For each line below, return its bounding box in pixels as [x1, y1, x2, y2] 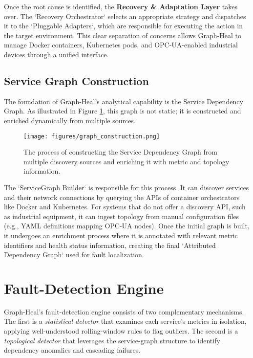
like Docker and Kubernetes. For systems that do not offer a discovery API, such [4, 201, 246, 212]
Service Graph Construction [4, 73, 149, 88]
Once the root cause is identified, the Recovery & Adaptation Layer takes [4, 1, 237, 11]
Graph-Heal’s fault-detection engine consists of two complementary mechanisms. [4, 306, 244, 316]
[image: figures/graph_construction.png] [23, 133, 160, 140]
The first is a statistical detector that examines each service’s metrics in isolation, [4, 316, 247, 326]
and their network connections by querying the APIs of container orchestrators [4, 192, 240, 202]
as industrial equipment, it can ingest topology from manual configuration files [4, 211, 239, 221]
